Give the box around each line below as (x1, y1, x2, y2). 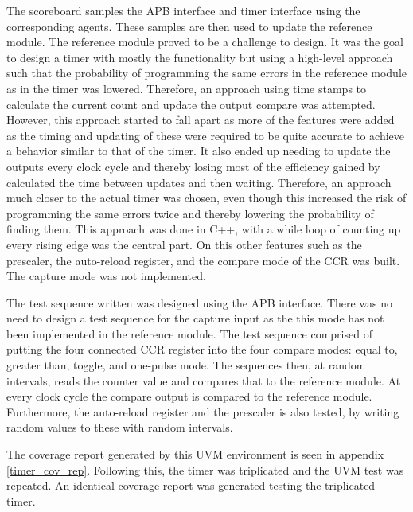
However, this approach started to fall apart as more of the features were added (6, 111, 395, 128)
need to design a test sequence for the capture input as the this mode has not (6, 310, 384, 326)
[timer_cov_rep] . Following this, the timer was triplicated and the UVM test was (6, 461, 404, 478)
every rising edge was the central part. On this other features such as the (6, 236, 362, 252)
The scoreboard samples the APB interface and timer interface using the (6, 2, 360, 18)
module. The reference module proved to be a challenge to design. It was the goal (6, 33, 403, 50)
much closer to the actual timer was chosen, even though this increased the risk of (6, 190, 407, 206)
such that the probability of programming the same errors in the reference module (6, 64, 407, 81)
